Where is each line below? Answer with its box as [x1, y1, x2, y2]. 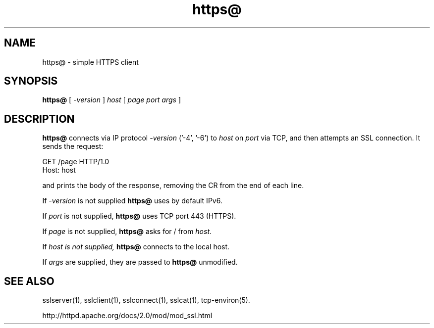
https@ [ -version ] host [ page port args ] [42, 95, 181, 104]
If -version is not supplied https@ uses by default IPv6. [42, 196, 222, 205]
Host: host [42, 166, 76, 175]
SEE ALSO [4, 275, 54, 287]
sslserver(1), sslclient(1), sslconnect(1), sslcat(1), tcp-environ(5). [42, 296, 250, 305]
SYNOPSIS [4, 75, 58, 88]
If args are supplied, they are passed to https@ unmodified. [42, 258, 238, 267]
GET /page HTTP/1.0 [42, 157, 109, 166]
